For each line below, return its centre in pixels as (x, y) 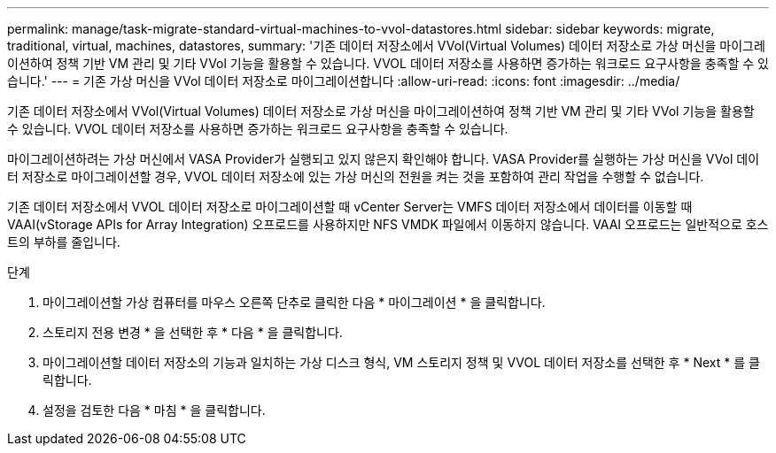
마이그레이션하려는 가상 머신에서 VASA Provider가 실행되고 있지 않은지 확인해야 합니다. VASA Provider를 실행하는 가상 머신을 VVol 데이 (384, 159)
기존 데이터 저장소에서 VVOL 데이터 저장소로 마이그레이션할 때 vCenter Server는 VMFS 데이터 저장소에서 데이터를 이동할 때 (350, 207)
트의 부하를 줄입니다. (64, 242)
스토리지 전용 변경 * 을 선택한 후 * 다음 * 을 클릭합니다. (193, 332)
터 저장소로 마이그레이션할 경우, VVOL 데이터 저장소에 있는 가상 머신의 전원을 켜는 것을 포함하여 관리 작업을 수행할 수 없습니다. (356, 177)
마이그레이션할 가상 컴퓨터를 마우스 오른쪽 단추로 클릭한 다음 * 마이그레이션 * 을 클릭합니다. (294, 302)
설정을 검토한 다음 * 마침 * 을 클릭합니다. (154, 410)
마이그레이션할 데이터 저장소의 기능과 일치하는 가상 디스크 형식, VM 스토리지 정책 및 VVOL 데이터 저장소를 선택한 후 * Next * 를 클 (401, 362)
